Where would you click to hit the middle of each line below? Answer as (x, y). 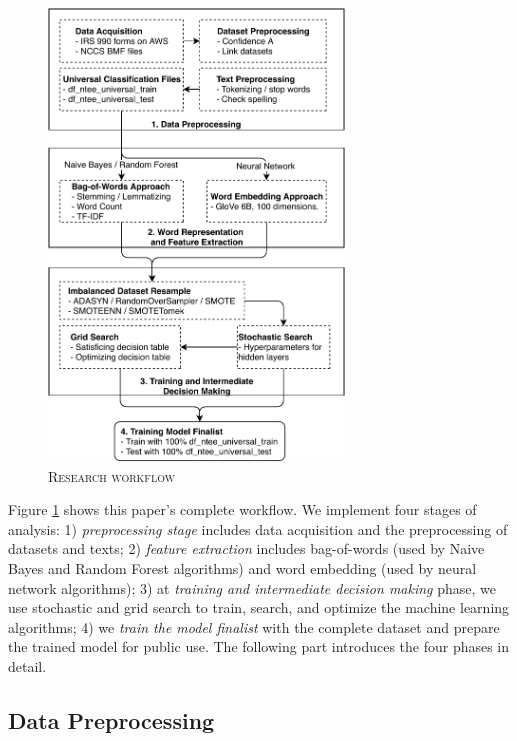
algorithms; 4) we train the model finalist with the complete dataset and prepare (254, 626)
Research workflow (111, 475)
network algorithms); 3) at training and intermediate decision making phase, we (252, 587)
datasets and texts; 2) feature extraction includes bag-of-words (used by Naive (246, 548)
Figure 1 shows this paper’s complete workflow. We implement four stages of (242, 509)
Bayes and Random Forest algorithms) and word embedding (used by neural (242, 567)
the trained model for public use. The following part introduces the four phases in (259, 646)
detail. (27, 665)
